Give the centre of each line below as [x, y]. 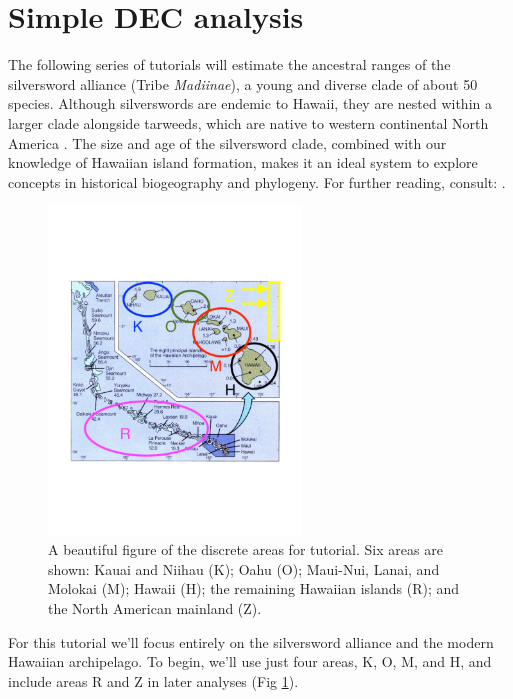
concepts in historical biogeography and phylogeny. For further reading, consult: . [257, 181]
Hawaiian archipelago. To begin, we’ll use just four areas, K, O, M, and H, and [250, 661]
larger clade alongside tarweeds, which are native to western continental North [248, 122]
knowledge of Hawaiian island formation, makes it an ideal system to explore [243, 162]
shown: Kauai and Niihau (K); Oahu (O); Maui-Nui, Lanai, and [244, 568]
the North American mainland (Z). [155, 607]
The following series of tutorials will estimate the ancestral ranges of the [229, 64]
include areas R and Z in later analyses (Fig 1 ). [153, 680]
